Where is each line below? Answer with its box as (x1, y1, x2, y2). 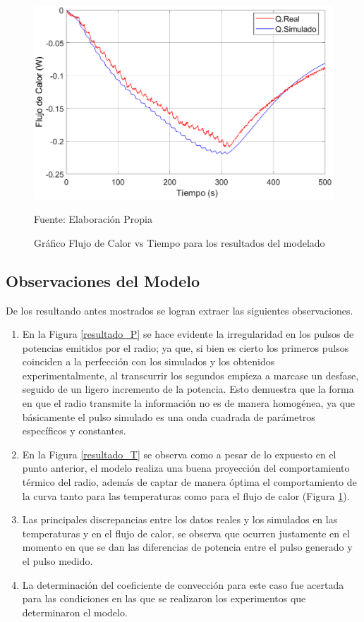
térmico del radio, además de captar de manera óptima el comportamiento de (22, 475, 357, 489)
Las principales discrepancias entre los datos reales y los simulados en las (22, 512, 338, 527)
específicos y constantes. (22, 423, 126, 438)
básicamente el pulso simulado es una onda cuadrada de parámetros (22, 409, 315, 424)
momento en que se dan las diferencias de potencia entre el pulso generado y (22, 539, 353, 554)
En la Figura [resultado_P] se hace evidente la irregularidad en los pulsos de (22, 327, 354, 341)
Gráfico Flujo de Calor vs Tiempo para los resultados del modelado (34, 235, 325, 250)
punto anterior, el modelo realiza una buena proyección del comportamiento (22, 461, 350, 475)
